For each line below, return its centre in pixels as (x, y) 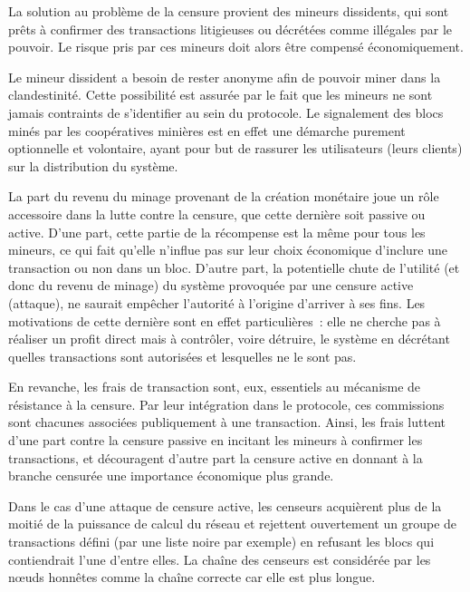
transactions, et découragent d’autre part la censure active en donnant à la (216, 457)
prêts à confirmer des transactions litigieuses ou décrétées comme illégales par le (230, 29)
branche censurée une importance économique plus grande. (171, 476)
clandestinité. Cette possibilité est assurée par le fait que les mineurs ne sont (221, 95)
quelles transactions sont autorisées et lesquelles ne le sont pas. (182, 356)
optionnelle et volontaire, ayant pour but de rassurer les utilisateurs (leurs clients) (235, 148)
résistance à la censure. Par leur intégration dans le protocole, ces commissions (226, 404)
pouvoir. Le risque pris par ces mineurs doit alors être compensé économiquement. (236, 47)
